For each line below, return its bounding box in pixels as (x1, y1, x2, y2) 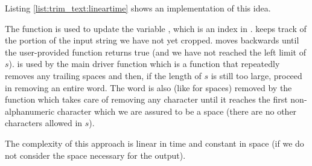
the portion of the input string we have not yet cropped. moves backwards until (5, 34, 299, 46)
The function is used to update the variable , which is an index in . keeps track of (5, 22, 307, 34)
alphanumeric (5, 104, 55, 117)
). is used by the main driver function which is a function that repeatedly (8, 57, 280, 70)
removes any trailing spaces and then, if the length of (5, 69, 202, 81)
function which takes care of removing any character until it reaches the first (5, 93, 288, 106)
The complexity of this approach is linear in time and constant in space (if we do (5, 136, 304, 149)
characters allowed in (5, 117, 83, 129)
